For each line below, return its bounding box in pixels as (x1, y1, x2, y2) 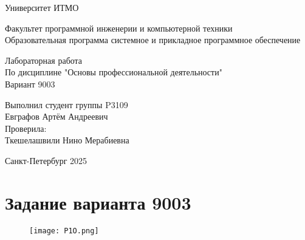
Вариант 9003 (5, 77, 55, 90)
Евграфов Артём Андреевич (5, 110, 108, 123)
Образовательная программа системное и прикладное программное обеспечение (5, 33, 301, 46)
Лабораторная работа (5, 53, 83, 66)
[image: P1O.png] (29, 226, 99, 235)
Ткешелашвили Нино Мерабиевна (5, 134, 129, 146)
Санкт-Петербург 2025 (5, 154, 87, 166)
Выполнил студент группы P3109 (5, 98, 128, 111)
